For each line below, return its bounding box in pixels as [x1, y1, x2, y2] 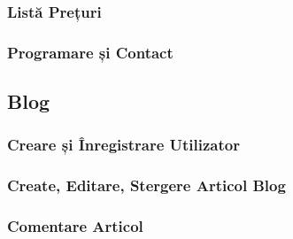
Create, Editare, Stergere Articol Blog [7, 174, 286, 197]
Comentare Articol [7, 215, 143, 237]
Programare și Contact [7, 41, 173, 63]
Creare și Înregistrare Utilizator [7, 134, 240, 156]
